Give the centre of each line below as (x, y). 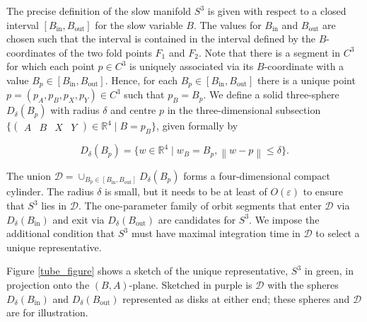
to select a (338, 233)
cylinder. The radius (50, 191)
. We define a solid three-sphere (271, 94)
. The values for (227, 24)
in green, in (329, 271)
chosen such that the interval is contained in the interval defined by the (161, 39)
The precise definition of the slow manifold (99, 11)
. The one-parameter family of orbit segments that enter (200, 206)
